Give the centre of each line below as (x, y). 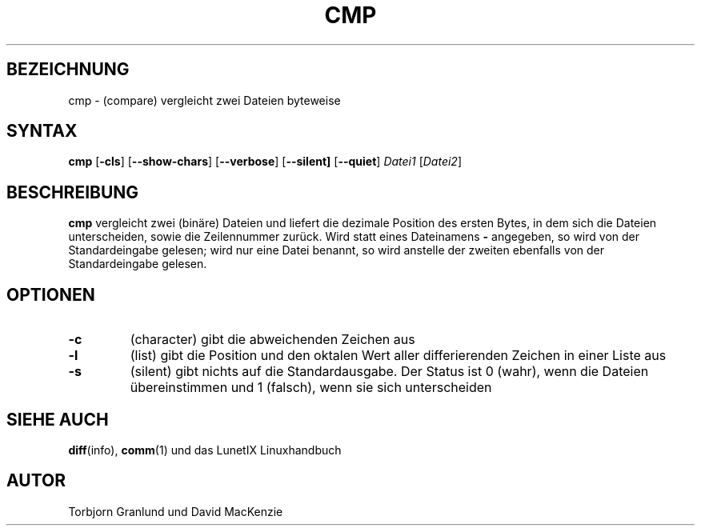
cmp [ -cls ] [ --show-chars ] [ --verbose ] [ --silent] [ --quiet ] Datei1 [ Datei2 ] (265, 162)
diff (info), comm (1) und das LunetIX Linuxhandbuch (205, 450)
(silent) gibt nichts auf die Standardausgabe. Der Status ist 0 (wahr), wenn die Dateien (389, 372)
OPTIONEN (51, 294)
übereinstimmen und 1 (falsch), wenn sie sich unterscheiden (311, 388)
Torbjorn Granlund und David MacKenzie (176, 511)
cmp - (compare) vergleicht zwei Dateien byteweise (204, 100)
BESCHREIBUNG (73, 192)
